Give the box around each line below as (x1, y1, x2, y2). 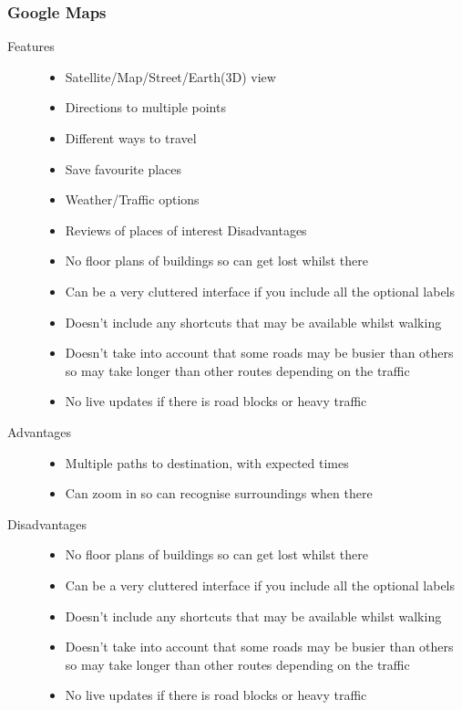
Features (7, 37, 55, 56)
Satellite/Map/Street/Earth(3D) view (65, 67, 276, 86)
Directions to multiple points (65, 98, 226, 117)
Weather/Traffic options (65, 190, 200, 209)
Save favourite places (65, 159, 182, 178)
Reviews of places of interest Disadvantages (65, 220, 307, 239)
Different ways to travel (65, 129, 197, 147)
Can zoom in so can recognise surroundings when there (65, 484, 373, 503)
